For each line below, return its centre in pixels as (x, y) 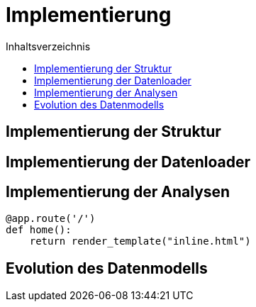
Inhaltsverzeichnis (48, 46)
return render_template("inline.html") (140, 241)
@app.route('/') (51, 219)
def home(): (39, 230)
